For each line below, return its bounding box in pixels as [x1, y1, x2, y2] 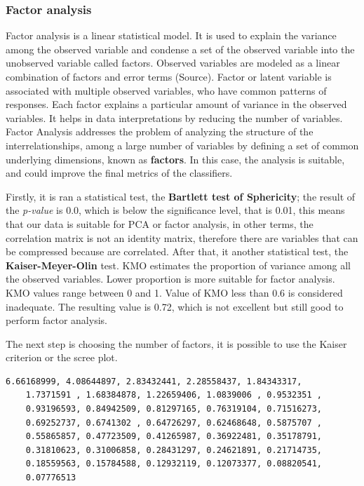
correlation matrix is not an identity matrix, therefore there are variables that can [6, 230, 358, 245]
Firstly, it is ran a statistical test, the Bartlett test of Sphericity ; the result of [6, 189, 356, 203]
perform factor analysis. [6, 313, 107, 328]
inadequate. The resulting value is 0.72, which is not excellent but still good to [6, 299, 344, 313]
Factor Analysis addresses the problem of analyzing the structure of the [6, 124, 314, 139]
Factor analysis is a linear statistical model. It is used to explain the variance [6, 28, 337, 43]
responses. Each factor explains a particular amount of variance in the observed [6, 97, 347, 112]
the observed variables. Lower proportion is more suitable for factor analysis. [6, 271, 335, 286]
